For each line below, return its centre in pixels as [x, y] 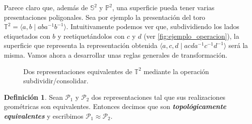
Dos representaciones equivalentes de [78, 71]
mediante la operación [176, 71]
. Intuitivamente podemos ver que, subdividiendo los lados [153, 26]
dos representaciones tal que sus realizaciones [159, 97]
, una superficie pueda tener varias [163, 7]
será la [238, 45]
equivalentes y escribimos [44, 116]
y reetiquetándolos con [91, 36]
